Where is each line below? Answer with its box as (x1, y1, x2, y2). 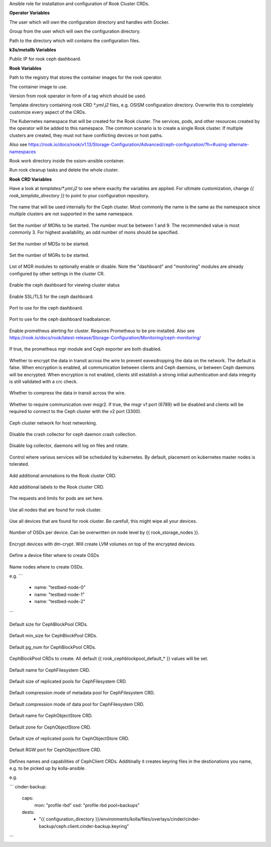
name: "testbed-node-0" (34, 585, 86, 591)
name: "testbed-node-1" (34, 591, 85, 597)
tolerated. (9, 461, 30, 467)
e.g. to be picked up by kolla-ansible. (9, 765, 86, 771)
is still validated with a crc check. (9, 379, 78, 385)
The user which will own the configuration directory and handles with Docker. (9, 19, 170, 25)
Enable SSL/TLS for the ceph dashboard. (9, 294, 94, 300)
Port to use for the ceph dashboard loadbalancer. (9, 316, 111, 322)
